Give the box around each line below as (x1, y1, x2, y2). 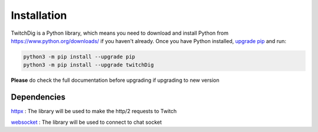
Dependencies (11, 92, 66, 103)
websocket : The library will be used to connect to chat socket (11, 118, 162, 126)
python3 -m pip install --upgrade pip (23, 53, 135, 60)
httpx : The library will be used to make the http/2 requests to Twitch (11, 108, 177, 115)
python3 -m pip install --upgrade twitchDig (23, 62, 154, 68)
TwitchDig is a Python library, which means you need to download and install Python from (11, 29, 229, 37)
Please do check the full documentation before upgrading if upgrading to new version (11, 77, 220, 84)
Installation (11, 9, 67, 22)
